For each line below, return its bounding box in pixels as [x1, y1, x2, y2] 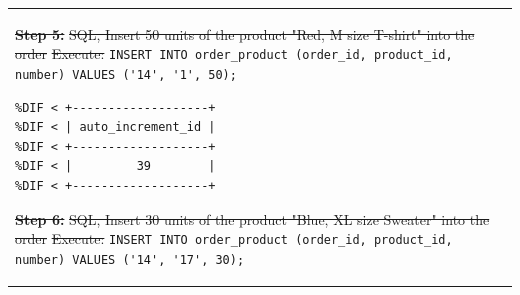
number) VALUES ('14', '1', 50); [15, 68, 237, 82]
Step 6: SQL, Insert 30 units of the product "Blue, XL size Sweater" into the [15, 208, 490, 229]
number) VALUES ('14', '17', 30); [15, 252, 245, 267]
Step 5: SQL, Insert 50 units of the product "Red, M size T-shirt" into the [15, 23, 475, 44]
